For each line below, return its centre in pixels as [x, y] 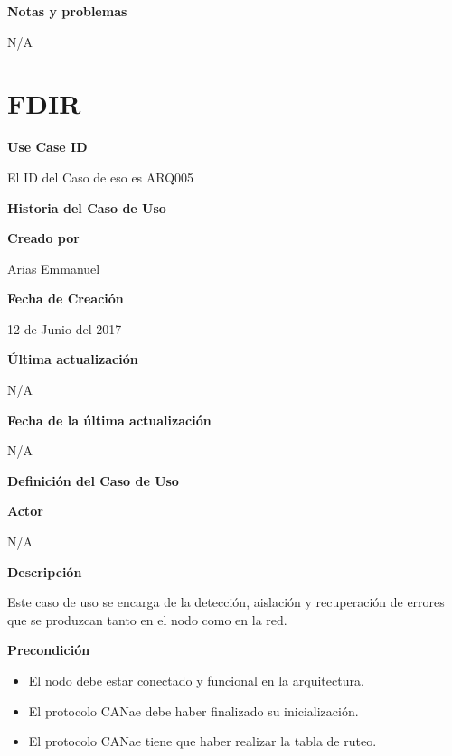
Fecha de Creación [66, 299]
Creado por [43, 238]
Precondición [49, 650]
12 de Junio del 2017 [65, 328]
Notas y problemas [67, 11]
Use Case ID [47, 147]
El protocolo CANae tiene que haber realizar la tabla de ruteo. [202, 741]
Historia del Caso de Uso [87, 207]
